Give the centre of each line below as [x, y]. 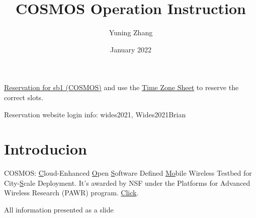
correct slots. [24, 97]
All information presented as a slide [59, 209]
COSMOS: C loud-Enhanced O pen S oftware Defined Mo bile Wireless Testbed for [128, 173]
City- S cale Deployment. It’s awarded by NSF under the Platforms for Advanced [127, 183]
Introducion [46, 149]
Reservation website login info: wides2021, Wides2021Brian [95, 114]
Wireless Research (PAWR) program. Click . [71, 193]
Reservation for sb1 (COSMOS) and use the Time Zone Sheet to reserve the [121, 87]
